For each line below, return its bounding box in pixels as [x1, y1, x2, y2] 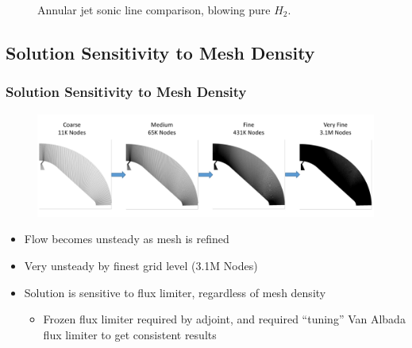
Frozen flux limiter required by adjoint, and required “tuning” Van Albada [43, 311, 406, 327]
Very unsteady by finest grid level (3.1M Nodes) [24, 257, 258, 273]
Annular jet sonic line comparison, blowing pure [37, 2, 271, 17]
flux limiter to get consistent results [43, 326, 217, 342]
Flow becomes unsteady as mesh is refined [24, 230, 229, 247]
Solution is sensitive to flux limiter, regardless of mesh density [24, 284, 326, 300]
